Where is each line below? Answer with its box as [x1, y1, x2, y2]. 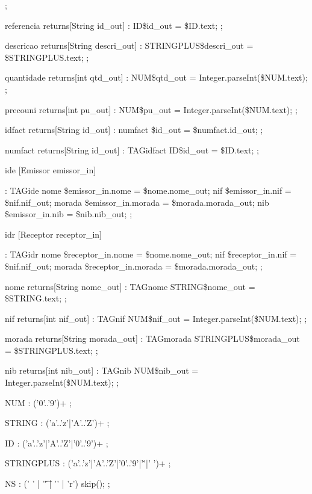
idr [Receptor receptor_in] [5, 227, 102, 240]
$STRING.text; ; [5, 292, 67, 304]
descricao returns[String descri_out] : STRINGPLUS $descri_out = [5, 39, 254, 52]
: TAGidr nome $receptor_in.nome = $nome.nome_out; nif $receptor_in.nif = [5, 248, 297, 261]
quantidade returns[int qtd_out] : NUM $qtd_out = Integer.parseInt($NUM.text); [5, 71, 308, 84]
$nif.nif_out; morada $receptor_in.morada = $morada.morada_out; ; [5, 259, 263, 272]
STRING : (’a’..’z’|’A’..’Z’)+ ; [5, 416, 110, 429]
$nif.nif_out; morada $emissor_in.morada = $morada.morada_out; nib [5, 196, 269, 208]
